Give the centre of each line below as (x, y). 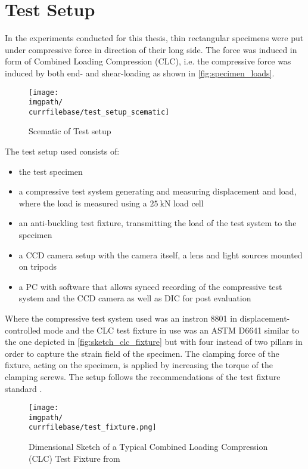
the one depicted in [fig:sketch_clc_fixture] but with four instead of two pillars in (154, 342)
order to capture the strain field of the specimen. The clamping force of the (142, 353)
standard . (24, 388)
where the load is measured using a (83, 203)
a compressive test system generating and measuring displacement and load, (158, 191)
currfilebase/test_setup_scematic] (99, 112)
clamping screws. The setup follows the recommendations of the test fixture (143, 376)
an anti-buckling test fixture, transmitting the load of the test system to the (158, 223)
